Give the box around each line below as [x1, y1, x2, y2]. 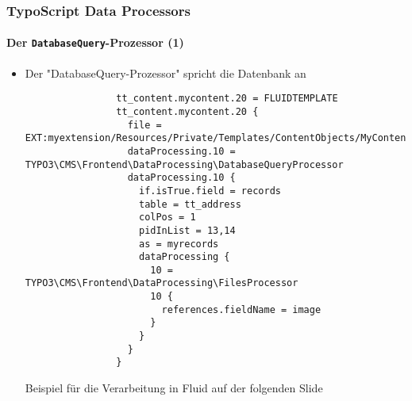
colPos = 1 [138, 212, 196, 223]
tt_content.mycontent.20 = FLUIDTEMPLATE [116, 93, 338, 105]
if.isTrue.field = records [138, 185, 281, 197]
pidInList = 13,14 [138, 224, 236, 236]
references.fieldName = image [161, 304, 322, 315]
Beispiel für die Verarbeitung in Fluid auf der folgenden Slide [25, 380, 323, 396]
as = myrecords [138, 238, 219, 250]
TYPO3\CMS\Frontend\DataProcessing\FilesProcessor [25, 277, 298, 289]
